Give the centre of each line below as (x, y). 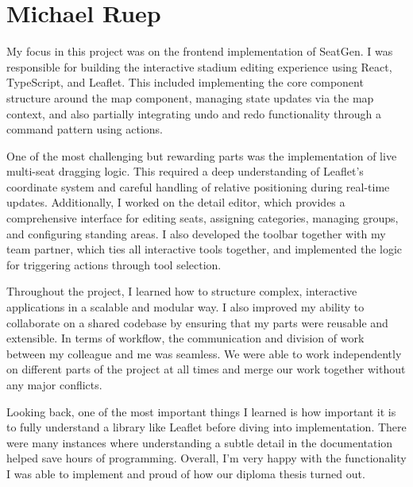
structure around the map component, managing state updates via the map (190, 97)
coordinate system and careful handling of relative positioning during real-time (198, 186)
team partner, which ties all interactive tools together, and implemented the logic (205, 249)
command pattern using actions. (85, 129)
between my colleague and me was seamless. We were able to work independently (204, 353)
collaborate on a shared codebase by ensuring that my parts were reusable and (197, 322)
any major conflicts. (54, 385)
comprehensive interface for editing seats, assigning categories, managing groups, (203, 218)
